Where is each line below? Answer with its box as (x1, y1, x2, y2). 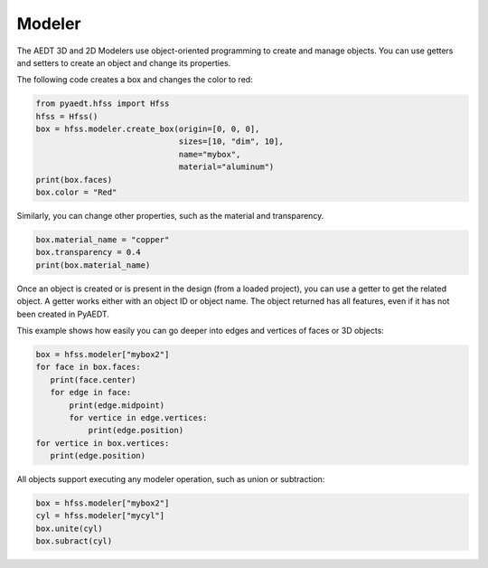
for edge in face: (50, 387, 132, 398)
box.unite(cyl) (35, 523, 103, 534)
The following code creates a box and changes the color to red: (16, 74, 253, 85)
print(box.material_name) (35, 260, 151, 270)
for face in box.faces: (35, 362, 142, 373)
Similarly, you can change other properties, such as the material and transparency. (16, 211, 324, 222)
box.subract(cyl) (35, 536, 113, 546)
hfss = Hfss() (35, 111, 99, 121)
